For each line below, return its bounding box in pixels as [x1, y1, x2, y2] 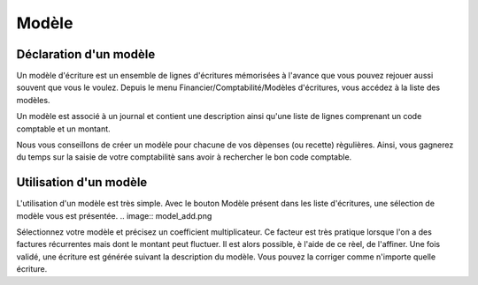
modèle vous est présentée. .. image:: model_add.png [16, 210, 212, 221]
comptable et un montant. [16, 124, 111, 134]
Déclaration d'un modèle [16, 47, 156, 62]
